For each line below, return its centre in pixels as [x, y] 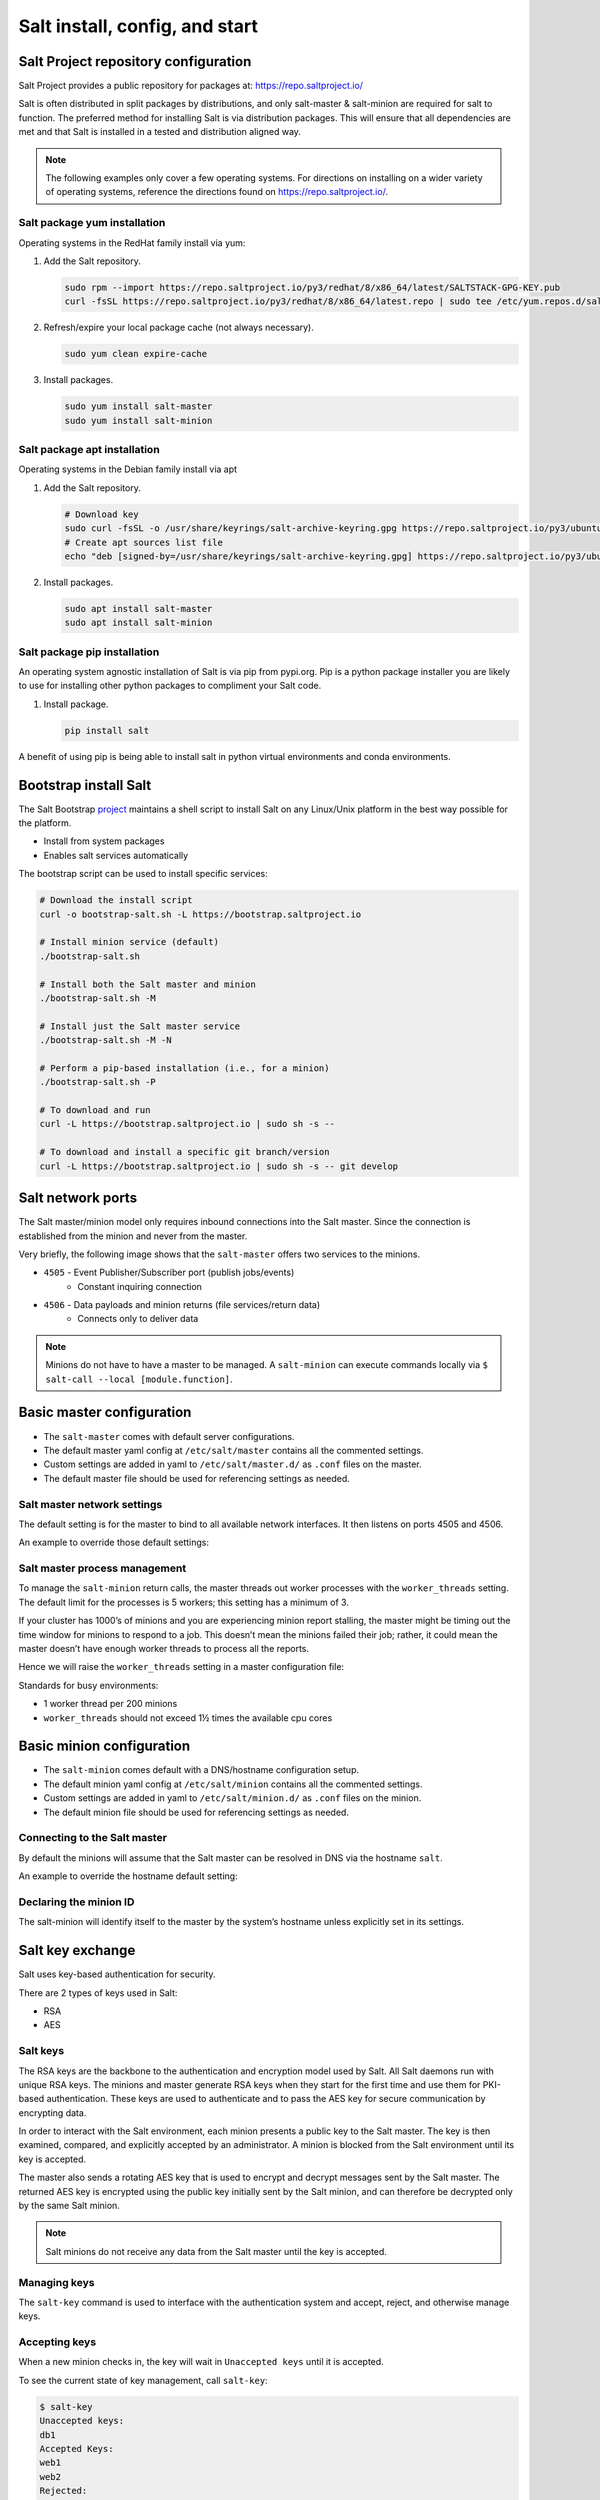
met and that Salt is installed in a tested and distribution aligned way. [160, 132]
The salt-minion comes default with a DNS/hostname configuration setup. [201, 1770]
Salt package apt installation [89, 449]
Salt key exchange [77, 1950]
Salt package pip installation [89, 652]
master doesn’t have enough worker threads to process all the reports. [164, 1648]
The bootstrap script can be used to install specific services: [143, 874]
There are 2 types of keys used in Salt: [98, 1992]
